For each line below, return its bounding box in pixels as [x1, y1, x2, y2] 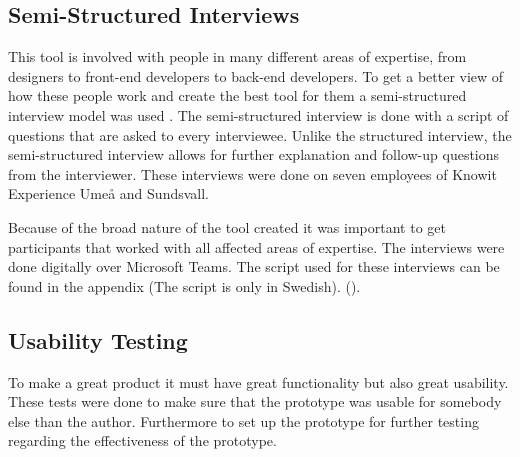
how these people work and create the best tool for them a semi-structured [8, 85, 467, 106]
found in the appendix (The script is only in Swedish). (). [8, 275, 361, 296]
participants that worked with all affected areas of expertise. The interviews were [8, 236, 505, 257]
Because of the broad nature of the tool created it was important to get [8, 216, 446, 237]
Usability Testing [8, 324, 188, 355]
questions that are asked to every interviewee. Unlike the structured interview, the [8, 124, 512, 145]
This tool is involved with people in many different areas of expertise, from [8, 46, 467, 67]
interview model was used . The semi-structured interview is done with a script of [8, 104, 509, 125]
